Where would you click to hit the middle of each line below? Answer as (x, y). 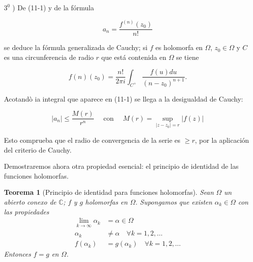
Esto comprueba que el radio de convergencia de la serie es (92, 140)
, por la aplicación (222, 140)
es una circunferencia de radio (49, 57)
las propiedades (27, 211)
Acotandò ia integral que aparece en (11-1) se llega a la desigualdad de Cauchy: (124, 98)
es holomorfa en (179, 47)
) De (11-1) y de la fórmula (53, 7)
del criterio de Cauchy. (38, 149)
